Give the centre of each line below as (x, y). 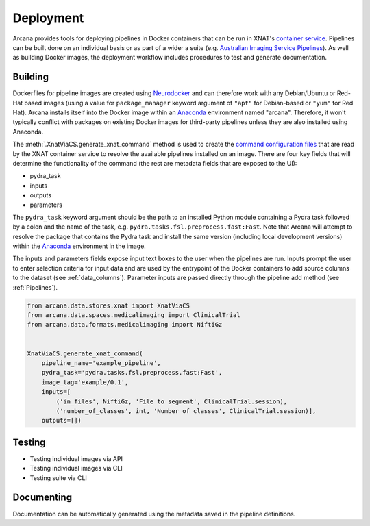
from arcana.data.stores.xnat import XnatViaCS (108, 305)
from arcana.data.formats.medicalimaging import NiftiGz (125, 325)
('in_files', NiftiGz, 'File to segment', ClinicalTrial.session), (172, 401)
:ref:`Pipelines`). (35, 287)
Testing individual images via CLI (76, 468)
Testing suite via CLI (58, 478)
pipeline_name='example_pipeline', (101, 363)
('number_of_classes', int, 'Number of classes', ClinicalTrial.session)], (186, 411)
